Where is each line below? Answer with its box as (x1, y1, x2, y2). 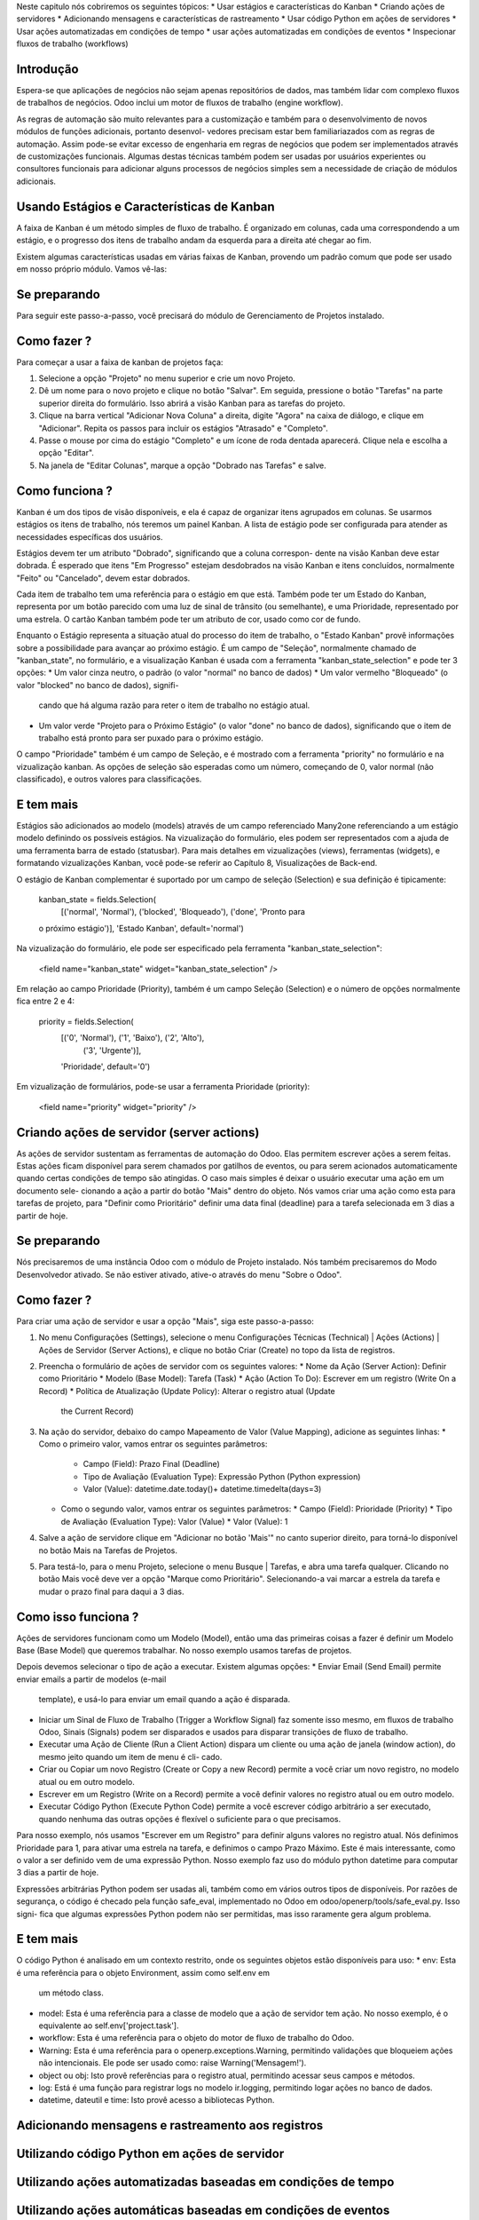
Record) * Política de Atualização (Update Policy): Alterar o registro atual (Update (38, 1385, 336, 1396)
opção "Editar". (38, 448, 95, 458)
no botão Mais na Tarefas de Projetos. (38, 1545, 177, 1556)
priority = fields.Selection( (38, 1016, 134, 1027)
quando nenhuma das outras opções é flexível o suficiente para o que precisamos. (38, 1813, 342, 1824)
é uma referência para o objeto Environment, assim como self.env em (16, 1967, 271, 1978)
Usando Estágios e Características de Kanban (16, 199, 275, 214)
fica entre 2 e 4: (16, 995, 75, 1007)
